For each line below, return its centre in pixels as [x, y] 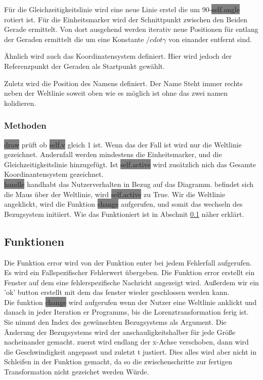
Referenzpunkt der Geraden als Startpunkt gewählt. [84, 66]
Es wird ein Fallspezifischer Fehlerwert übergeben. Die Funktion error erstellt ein [129, 272]
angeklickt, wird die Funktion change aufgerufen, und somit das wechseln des [123, 204]
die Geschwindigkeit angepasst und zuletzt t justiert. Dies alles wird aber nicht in [130, 351]
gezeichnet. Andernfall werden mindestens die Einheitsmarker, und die [113, 154]
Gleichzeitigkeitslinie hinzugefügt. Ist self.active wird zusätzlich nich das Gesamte [130, 164]
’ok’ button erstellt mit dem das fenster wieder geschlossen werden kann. [117, 292]
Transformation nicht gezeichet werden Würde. [77, 372]
